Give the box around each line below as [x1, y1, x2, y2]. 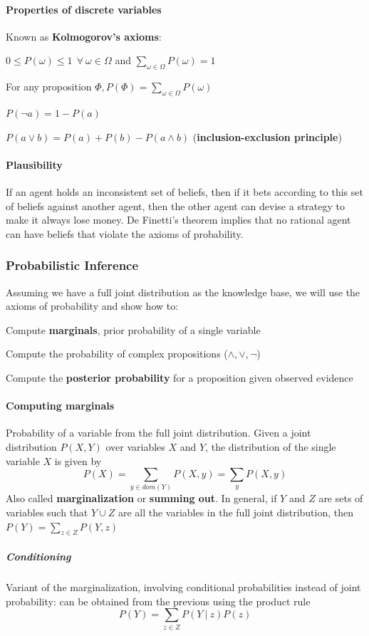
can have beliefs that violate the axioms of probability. [6, 226, 244, 241]
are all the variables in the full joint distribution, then [118, 505, 354, 520]
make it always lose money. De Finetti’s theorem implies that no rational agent [6, 212, 351, 227]
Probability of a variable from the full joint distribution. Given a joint [6, 425, 311, 440]
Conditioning [6, 549, 71, 564]
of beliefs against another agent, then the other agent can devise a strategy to [6, 198, 345, 213]
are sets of [318, 491, 363, 506]
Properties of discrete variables [6, 1, 162, 16]
